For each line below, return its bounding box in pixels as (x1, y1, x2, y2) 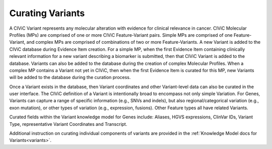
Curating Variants (9, 8, 85, 19)
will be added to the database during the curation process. (9, 74, 131, 81)
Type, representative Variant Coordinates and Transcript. (9, 121, 127, 127)
